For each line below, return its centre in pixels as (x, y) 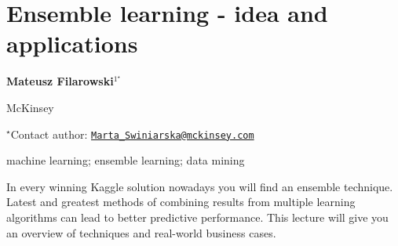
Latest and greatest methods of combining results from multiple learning (181, 202)
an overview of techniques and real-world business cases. (141, 232)
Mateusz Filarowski (60, 81)
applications (72, 43)
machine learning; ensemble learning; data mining (126, 160)
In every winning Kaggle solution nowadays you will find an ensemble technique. (200, 186)
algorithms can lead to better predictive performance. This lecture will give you (197, 217)
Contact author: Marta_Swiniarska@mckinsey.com (132, 134)
